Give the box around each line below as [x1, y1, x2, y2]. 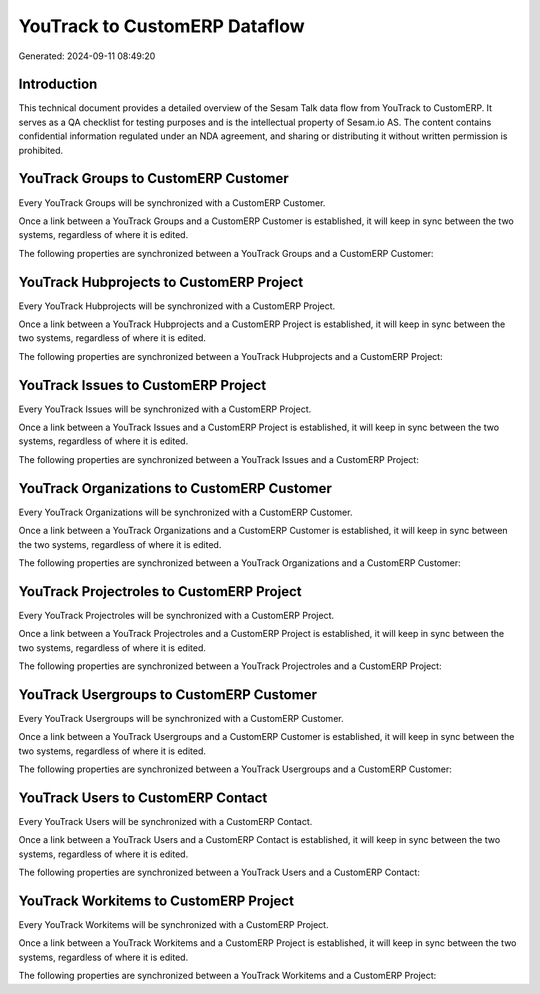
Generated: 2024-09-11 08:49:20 [18, 50, 156, 62]
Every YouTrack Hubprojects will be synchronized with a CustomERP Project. [18, 300, 336, 312]
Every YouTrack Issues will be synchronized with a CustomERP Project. [18, 403, 312, 415]
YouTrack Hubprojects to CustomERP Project [18, 273, 304, 290]
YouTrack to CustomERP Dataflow [18, 15, 305, 37]
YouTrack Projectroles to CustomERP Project [18, 583, 302, 600]
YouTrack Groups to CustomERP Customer [18, 170, 289, 187]
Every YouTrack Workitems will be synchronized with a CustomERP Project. [18, 919, 329, 931]
